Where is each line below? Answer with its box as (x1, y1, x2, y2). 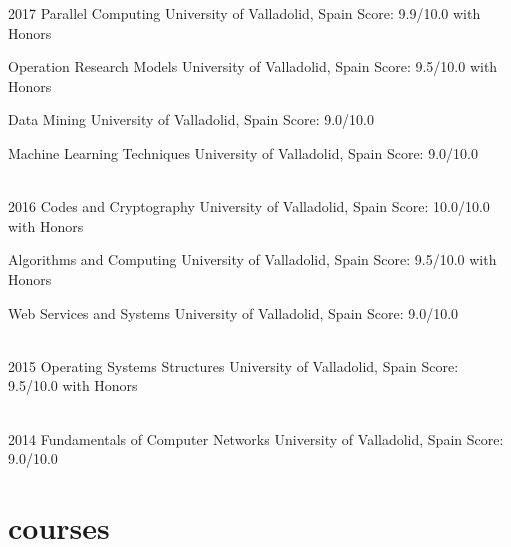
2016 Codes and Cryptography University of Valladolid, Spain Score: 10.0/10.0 (8, 196, 490, 217)
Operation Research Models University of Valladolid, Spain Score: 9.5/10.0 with (8, 56, 498, 77)
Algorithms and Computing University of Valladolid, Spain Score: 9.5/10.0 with (8, 249, 497, 270)
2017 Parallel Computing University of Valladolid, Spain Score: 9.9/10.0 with (8, 3, 481, 23)
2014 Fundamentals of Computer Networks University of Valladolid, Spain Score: (8, 428, 504, 449)
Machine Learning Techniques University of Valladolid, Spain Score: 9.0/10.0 (8, 142, 478, 163)
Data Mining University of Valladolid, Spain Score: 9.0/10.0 (8, 109, 375, 130)
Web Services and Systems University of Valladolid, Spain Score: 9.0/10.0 (8, 302, 459, 323)
